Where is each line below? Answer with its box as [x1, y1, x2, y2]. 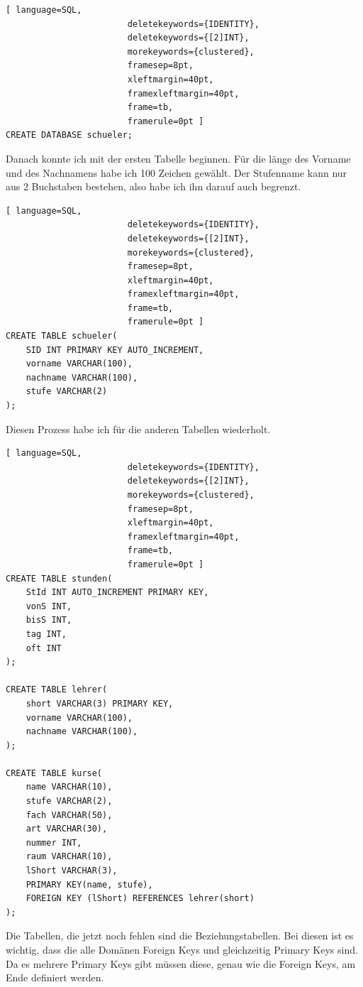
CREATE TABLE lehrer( [6, 685, 108, 695]
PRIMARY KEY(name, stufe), [26, 879, 153, 890]
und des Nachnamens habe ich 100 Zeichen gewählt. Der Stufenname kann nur [6, 165, 347, 180]
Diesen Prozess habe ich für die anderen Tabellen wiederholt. [6, 421, 271, 436]
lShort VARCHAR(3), [26, 866, 118, 876]
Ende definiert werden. [6, 970, 104, 985]
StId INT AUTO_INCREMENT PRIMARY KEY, [26, 587, 209, 598]
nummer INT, [26, 837, 82, 848]
